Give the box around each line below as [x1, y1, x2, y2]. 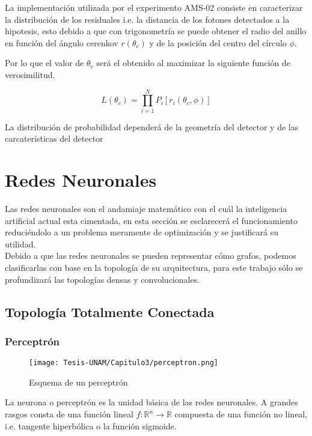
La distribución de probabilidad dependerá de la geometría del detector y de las [5, 120, 299, 133]
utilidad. [5, 237, 36, 250]
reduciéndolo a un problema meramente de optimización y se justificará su [5, 226, 278, 238]
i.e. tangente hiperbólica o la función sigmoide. [5, 419, 177, 432]
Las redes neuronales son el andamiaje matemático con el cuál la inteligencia [5, 202, 287, 214]
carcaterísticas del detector [5, 132, 103, 145]
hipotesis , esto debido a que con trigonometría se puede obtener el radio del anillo [5, 25, 307, 37]
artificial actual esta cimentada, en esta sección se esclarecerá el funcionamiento [5, 214, 298, 226]
